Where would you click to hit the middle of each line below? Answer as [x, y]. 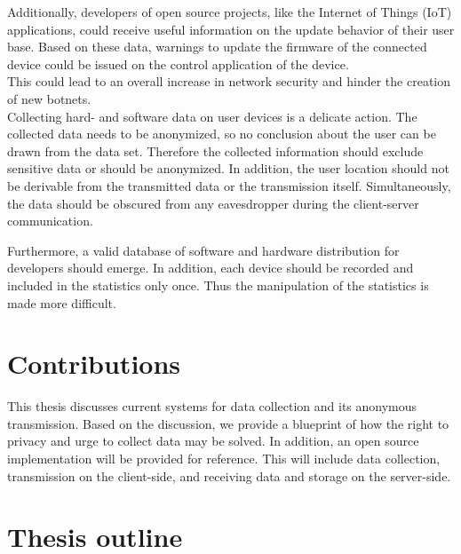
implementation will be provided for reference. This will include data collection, [224, 458]
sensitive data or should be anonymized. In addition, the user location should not [228, 168]
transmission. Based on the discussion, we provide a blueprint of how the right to [228, 423]
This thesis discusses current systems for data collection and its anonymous [212, 406]
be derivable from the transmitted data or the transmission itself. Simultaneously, [229, 185]
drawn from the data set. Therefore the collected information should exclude [215, 150]
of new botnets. [49, 98]
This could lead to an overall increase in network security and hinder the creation [229, 81]
